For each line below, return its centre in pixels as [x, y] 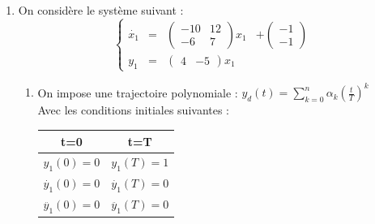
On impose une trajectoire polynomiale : [138, 92]
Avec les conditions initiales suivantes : [134, 110]
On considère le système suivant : [101, 10]
